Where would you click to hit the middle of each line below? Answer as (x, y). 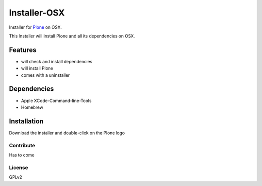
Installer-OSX (37, 13)
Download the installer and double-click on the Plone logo (67, 133)
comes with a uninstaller (45, 75)
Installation (26, 121)
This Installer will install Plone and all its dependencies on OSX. (72, 36)
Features (23, 50)
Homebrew (32, 107)
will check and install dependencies (57, 61)
